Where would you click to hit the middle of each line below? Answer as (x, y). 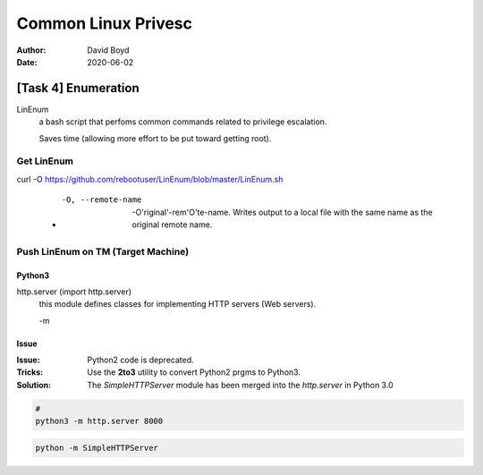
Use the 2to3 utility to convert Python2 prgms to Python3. (194, 372)
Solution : (34, 385)
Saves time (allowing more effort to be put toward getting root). (155, 138)
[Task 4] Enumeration (78, 88)
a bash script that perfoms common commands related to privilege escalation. (183, 122)
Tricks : (30, 372)
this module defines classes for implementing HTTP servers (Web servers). (178, 304)
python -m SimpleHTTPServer (97, 448)
